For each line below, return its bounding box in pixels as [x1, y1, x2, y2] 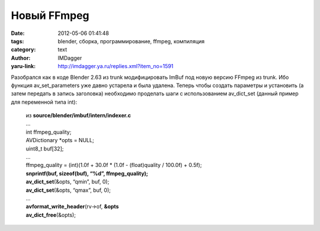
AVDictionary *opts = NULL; [25, 137, 94, 144]
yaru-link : [11, 63, 36, 70]
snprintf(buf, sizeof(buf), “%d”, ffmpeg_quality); [25, 169, 148, 177]
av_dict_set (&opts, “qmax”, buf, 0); [25, 187, 111, 194]
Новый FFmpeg [11, 9, 89, 22]
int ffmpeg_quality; [25, 128, 72, 136]
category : [11, 46, 36, 53]
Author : [11, 54, 31, 62]
